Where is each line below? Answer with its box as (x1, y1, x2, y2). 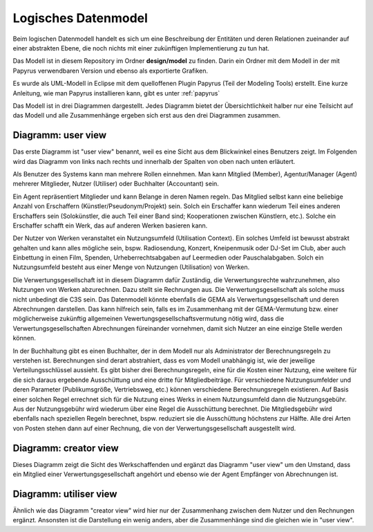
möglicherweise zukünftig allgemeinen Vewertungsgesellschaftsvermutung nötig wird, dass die (12, 315, 285, 323)
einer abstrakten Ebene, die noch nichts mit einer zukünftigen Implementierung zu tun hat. (12, 44, 269, 52)
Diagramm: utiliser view (12, 488, 117, 499)
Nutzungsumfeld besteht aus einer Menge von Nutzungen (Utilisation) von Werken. (12, 263, 250, 271)
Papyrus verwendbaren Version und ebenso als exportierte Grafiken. (12, 66, 209, 75)
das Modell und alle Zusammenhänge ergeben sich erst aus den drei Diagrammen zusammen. (12, 111, 281, 120)
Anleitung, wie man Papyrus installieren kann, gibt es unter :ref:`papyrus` (12, 89, 220, 97)
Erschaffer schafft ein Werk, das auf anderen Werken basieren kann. (12, 221, 208, 230)
